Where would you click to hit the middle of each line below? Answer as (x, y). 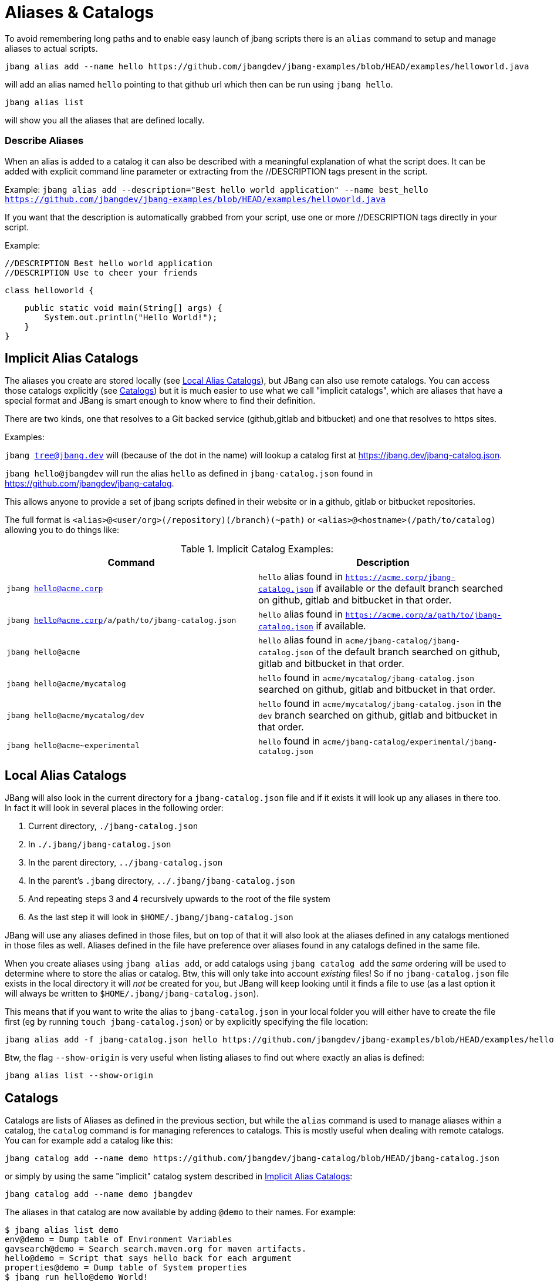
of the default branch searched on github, (408, 652)
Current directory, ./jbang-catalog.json (113, 826)
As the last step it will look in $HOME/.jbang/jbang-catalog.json (161, 917)
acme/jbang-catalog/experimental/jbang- (410, 742)
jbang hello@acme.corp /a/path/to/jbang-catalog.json (121, 620)
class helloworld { (49, 290)
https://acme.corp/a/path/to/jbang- (423, 615)
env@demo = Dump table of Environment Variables (119, 1240)
